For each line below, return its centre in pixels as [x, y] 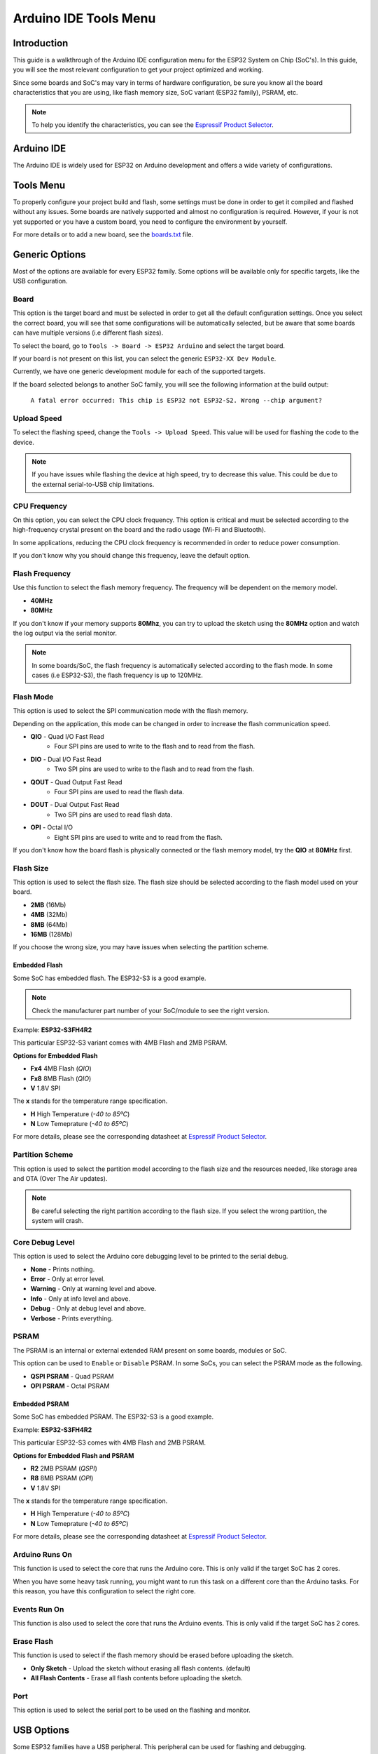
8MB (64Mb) [49, 924]
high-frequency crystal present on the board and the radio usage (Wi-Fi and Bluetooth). [139, 530]
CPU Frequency [40, 506]
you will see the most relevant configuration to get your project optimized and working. [138, 69]
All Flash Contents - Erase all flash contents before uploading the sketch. [136, 1678]
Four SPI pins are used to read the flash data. [119, 791]
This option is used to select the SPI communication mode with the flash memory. [131, 711]
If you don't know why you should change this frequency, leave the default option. [132, 556]
